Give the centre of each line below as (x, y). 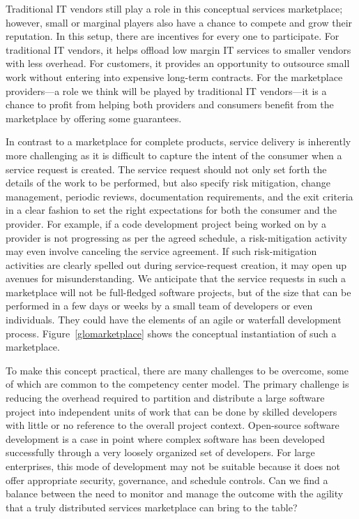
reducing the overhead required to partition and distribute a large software (165, 398)
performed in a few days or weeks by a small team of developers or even (159, 306)
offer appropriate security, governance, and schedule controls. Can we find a (167, 480)
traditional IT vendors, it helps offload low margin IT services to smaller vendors (178, 49)
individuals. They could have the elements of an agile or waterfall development (174, 320)
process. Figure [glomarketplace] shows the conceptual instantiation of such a (171, 333)
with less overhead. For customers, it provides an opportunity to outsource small (178, 63)
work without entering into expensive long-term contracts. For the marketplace (174, 76)
